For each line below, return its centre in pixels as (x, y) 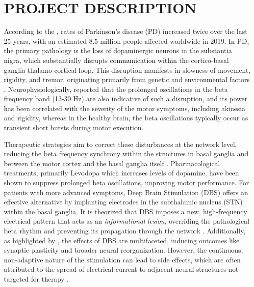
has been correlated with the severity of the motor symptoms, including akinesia (125, 108)
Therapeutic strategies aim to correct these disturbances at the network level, (121, 144)
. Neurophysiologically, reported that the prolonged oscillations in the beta (116, 89)
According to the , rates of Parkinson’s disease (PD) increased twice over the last (126, 31)
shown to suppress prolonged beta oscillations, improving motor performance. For (127, 183)
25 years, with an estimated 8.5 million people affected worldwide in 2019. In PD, (127, 41)
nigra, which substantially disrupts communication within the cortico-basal (116, 60)
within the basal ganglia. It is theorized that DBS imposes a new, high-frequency (126, 211)
